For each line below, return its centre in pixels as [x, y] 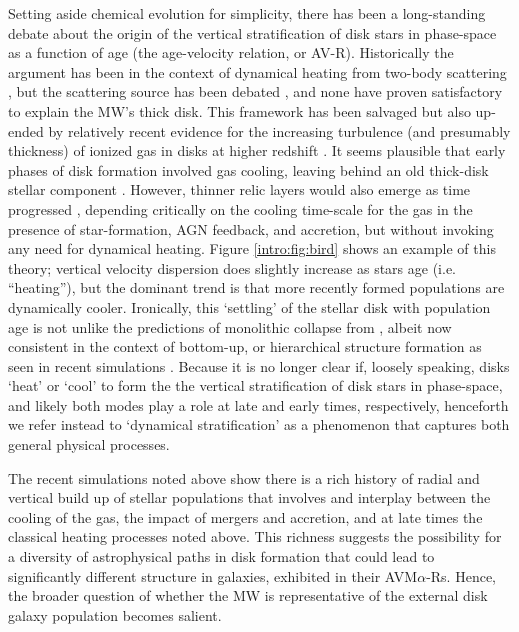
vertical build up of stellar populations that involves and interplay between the [249, 497]
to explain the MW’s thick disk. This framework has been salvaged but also [239, 110]
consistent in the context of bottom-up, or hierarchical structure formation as [245, 346]
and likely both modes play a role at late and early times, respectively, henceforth [258, 404]
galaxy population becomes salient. [115, 614]
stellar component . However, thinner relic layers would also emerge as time [239, 189]
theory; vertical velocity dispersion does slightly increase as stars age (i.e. [232, 267]
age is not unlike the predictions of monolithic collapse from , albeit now [230, 326]
